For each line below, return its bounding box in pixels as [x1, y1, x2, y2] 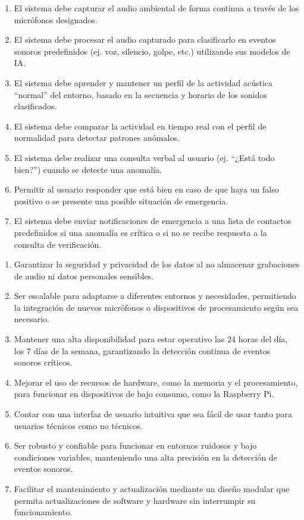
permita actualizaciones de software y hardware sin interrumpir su [14, 494, 256, 506]
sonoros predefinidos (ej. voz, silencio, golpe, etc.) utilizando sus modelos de [14, 45, 290, 57]
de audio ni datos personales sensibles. [14, 269, 154, 282]
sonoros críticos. [14, 356, 73, 368]
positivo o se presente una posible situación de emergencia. [14, 194, 228, 207]
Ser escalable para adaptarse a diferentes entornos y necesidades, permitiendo [14, 289, 296, 302]
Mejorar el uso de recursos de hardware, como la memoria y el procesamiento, [14, 376, 298, 388]
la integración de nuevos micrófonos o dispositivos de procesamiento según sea [14, 301, 299, 313]
